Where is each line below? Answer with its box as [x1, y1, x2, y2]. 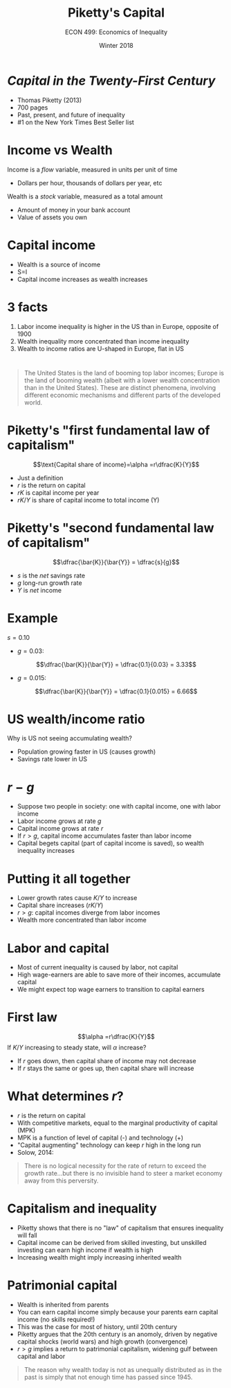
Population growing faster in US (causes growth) [17, 747, 156, 756]
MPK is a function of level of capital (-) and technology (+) [17, 1133, 184, 1142]
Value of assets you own [17, 213, 88, 221]
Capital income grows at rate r [17, 824, 104, 833]
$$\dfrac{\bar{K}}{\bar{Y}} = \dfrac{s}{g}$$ [53, 557, 180, 566]
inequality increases [17, 847, 75, 855]
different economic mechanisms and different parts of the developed [24, 391, 221, 399]
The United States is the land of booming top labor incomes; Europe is [24, 369, 225, 377]
